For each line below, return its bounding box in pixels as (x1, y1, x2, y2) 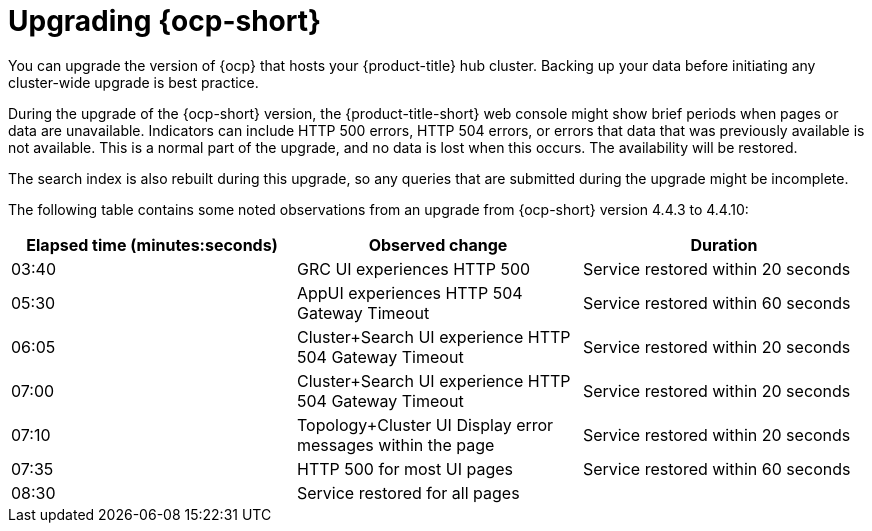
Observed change (368, 234, 508, 255)
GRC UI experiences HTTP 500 (296, 258, 531, 279)
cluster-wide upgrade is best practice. (8, 73, 259, 91)
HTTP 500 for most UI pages (296, 458, 514, 479)
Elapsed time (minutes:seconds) (26, 234, 278, 255)
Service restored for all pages (296, 482, 520, 503)
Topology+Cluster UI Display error (296, 414, 554, 435)
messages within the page (296, 434, 495, 455)
